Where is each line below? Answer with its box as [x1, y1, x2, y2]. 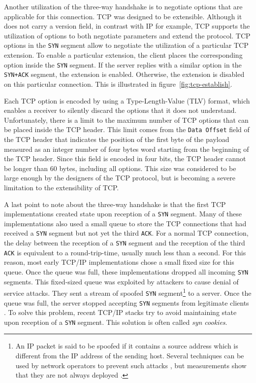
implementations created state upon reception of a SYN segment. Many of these [4, 209, 242, 219]
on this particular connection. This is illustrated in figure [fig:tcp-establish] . [4, 78, 232, 89]
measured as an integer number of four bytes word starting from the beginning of [4, 143, 249, 154]
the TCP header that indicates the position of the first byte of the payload [4, 134, 229, 144]
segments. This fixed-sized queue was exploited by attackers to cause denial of [4, 276, 239, 286]
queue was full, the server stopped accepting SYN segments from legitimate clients [4, 297, 249, 308]
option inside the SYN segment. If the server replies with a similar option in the [4, 59, 242, 70]
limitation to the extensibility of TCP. [4, 182, 119, 192]
